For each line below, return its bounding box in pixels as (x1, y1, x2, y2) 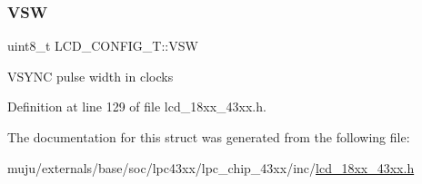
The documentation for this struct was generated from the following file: (7, 128, 410, 146)
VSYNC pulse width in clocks (7, 66, 174, 85)
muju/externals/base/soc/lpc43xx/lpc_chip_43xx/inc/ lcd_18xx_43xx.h (7, 158, 415, 177)
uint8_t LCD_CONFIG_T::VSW (7, 36, 198, 55)
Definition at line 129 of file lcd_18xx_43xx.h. (7, 97, 266, 116)
